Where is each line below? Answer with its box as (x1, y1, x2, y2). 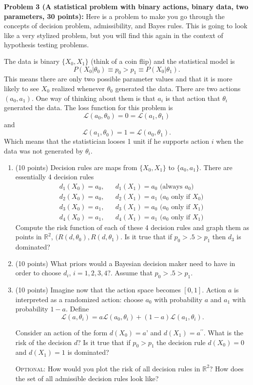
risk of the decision (15, 337, 72, 347)
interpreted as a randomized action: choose (15, 294, 143, 304)
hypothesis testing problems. (4, 39, 89, 50)
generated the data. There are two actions (115, 83, 241, 93)
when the (216, 136, 244, 146)
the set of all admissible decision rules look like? (15, 373, 159, 383)
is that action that (165, 93, 220, 103)
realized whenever (52, 83, 105, 93)
